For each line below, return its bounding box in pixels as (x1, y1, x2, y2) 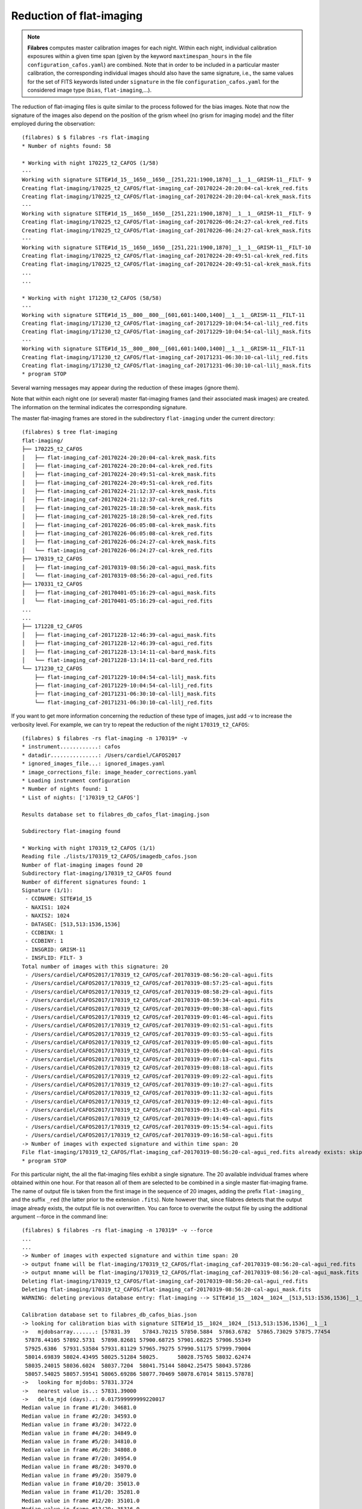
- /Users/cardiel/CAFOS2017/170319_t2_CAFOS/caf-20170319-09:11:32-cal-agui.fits (25, 1089, 273, 1097)
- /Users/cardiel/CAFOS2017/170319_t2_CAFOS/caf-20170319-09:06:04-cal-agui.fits (25, 1047, 273, 1054)
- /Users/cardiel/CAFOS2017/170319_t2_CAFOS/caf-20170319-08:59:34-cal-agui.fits (25, 997, 273, 1004)
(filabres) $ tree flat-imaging (22, 429, 118, 436)
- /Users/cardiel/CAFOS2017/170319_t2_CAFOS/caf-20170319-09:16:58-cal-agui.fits (25, 1132, 273, 1139)
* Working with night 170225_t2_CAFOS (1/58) (22, 159, 159, 166)
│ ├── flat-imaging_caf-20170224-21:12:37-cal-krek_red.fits (22, 496, 213, 503)
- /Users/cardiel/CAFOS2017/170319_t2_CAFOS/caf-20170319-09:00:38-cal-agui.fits (25, 1005, 273, 1012)
